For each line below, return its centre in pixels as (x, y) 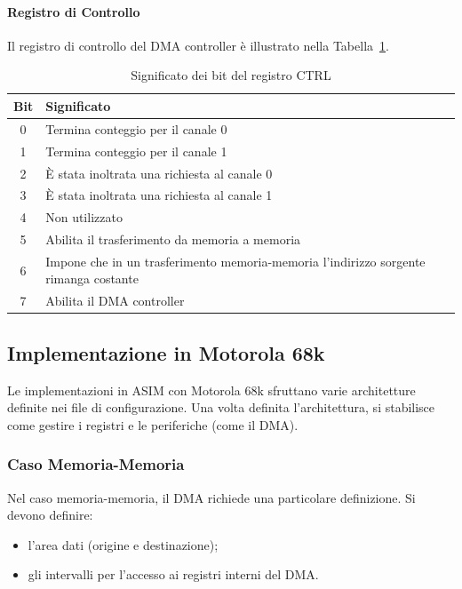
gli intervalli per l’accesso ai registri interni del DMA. (173, 574)
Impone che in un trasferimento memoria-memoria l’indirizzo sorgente (235, 261)
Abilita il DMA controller (115, 301)
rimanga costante (92, 279)
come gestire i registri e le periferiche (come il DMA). (153, 424)
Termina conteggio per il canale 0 (136, 128)
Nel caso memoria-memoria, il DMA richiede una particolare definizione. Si (211, 497)
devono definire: (50, 515)
